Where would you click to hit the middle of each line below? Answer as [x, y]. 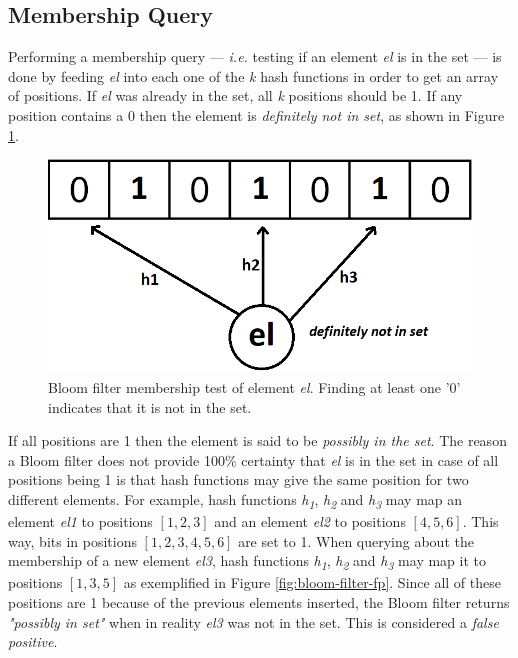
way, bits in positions [72, 540]
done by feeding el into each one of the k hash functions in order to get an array [253, 75]
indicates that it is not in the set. [150, 406]
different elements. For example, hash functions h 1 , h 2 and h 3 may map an [235, 500]
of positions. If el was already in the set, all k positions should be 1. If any [235, 95]
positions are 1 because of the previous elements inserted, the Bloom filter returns [259, 601]
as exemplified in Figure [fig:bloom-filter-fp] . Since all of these [312, 582]
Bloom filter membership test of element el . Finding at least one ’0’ [254, 386]
